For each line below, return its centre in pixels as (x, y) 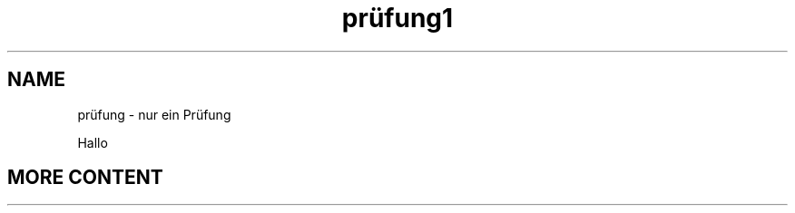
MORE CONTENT (85, 178)
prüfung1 (397, 18)
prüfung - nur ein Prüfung (154, 114)
